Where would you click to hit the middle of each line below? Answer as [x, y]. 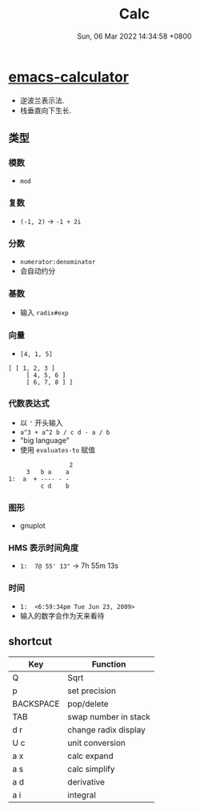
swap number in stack [109, 716]
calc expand [90, 756]
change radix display [107, 729]
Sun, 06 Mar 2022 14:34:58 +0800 [134, 36]
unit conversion [97, 743]
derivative [86, 781]
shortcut [30, 641]
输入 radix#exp [44, 313]
